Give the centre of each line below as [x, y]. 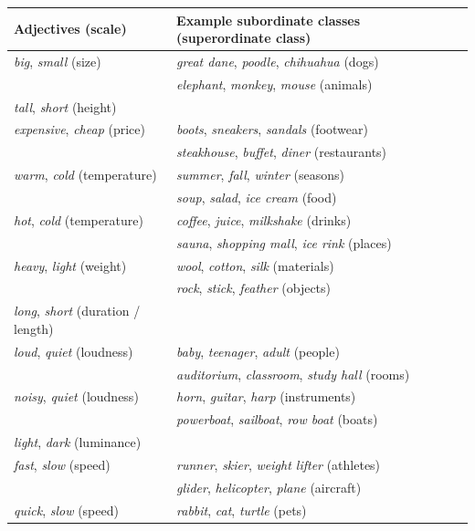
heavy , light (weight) [70, 265]
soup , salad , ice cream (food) [257, 197]
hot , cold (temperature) [79, 219]
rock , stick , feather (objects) [254, 288]
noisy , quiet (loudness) [76, 396]
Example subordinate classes [268, 20]
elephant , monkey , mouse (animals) [274, 83]
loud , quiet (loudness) [74, 351]
